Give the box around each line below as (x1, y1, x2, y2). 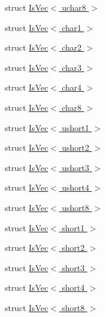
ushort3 (62, 161, 90, 173)
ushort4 (62, 181, 90, 194)
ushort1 (62, 121, 90, 133)
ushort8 (62, 201, 90, 213)
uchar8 (62, 1, 87, 13)
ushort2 (62, 141, 90, 154)
